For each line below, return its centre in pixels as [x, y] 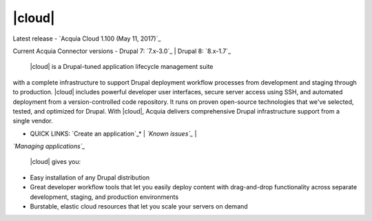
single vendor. [33, 121]
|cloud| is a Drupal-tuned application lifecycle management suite [122, 67]
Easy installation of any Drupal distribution [90, 177]
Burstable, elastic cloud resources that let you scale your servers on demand [139, 207]
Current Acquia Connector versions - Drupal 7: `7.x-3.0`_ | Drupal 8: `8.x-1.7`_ [122, 51]
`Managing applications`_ [49, 146]
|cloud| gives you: [55, 162]
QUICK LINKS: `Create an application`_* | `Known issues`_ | [113, 134]
